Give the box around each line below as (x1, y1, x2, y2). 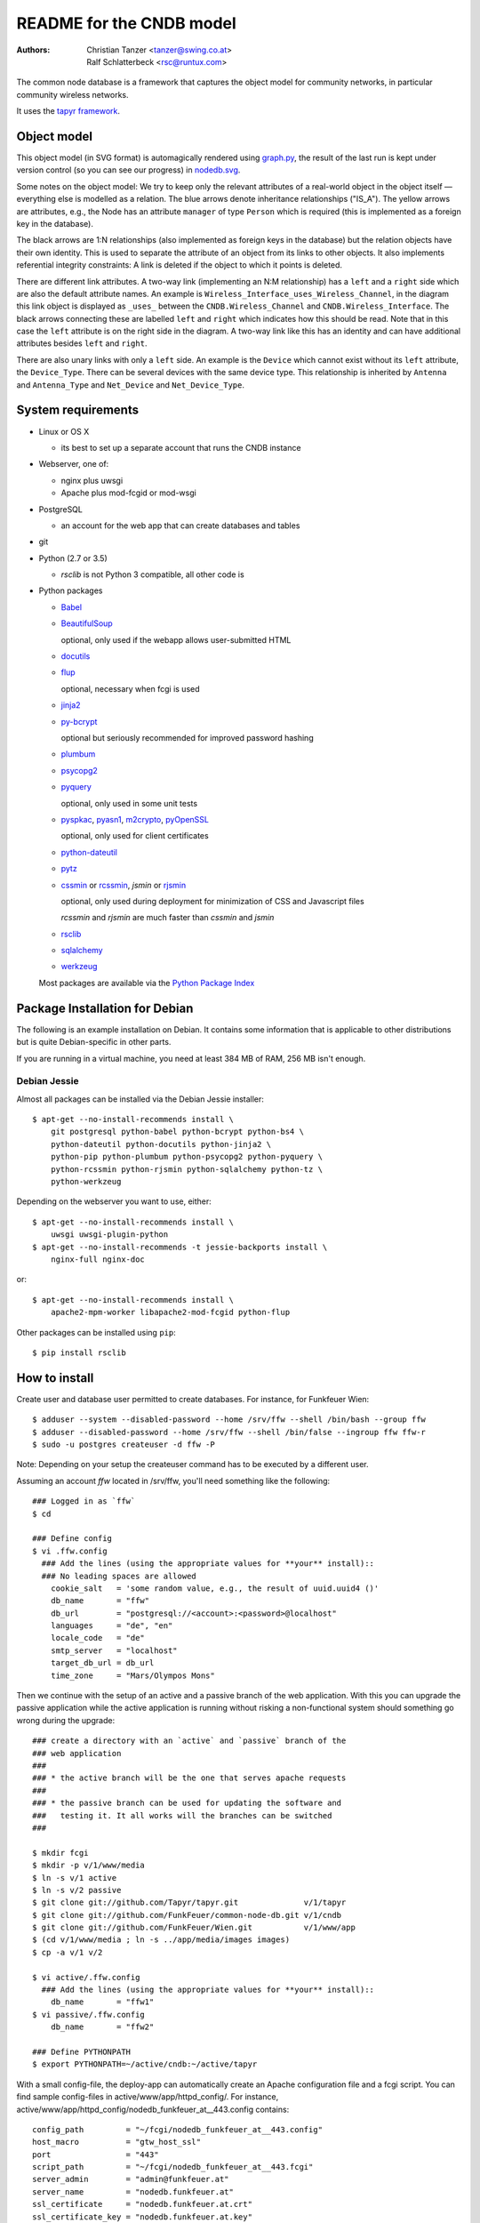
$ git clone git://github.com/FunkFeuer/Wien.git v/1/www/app (32, 1922, 356, 1933)
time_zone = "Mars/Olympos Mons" (50, 1670, 215, 1681)
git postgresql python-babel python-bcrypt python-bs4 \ (50, 1127, 304, 1137)
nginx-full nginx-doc (50, 1254, 146, 1264)
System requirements (16, 403, 140, 418)
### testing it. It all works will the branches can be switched (32, 1810, 332, 1820)
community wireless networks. (16, 89, 129, 100)
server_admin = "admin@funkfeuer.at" (32, 2174, 230, 2185)
